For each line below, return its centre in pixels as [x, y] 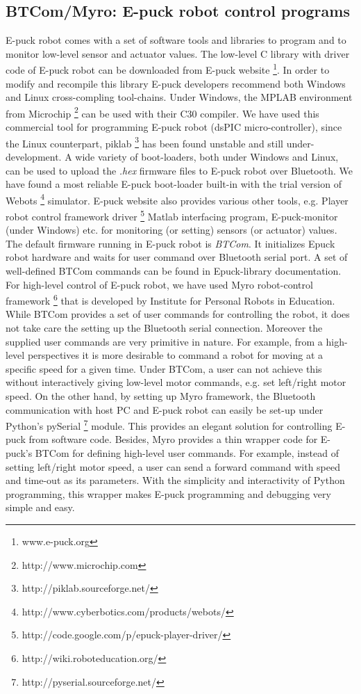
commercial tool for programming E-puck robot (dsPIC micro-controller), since [174, 127]
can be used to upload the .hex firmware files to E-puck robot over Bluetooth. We [179, 170]
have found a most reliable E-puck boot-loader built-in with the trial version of [174, 184]
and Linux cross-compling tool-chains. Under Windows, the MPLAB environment [179, 97]
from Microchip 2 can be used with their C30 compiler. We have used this [162, 112]
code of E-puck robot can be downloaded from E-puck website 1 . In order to [168, 69]
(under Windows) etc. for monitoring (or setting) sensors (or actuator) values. [171, 230]
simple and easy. [40, 507]
